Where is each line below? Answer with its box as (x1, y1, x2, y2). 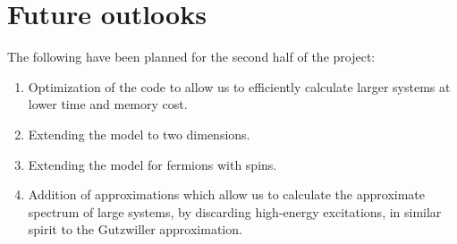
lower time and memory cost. (28, 95, 188, 114)
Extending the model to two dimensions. (28, 124, 250, 143)
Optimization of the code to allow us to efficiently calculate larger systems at (28, 77, 451, 96)
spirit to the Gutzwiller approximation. (28, 220, 242, 239)
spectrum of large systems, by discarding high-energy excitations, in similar (28, 202, 442, 221)
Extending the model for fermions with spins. (28, 155, 277, 173)
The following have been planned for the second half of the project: (7, 47, 376, 66)
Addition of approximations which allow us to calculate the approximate (28, 185, 425, 204)
